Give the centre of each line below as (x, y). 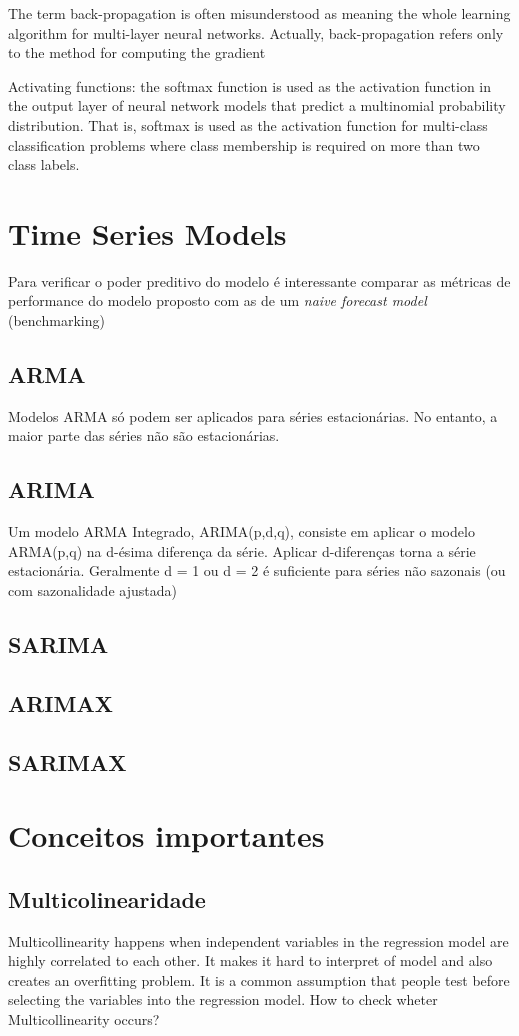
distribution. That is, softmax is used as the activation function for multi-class (248, 124)
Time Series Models (147, 232)
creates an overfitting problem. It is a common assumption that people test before (259, 979)
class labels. (44, 164)
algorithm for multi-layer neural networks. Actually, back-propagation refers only (256, 32)
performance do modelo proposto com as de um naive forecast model (217, 300)
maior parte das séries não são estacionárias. (144, 435)
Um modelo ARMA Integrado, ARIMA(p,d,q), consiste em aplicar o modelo (241, 531)
